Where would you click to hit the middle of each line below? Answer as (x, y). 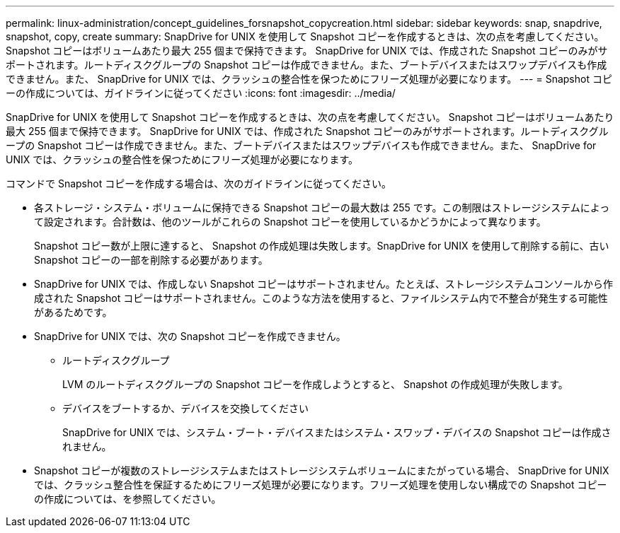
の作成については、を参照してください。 (128, 499)
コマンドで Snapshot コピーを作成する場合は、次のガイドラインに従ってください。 (199, 183)
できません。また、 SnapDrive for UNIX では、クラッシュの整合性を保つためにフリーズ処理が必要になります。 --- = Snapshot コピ (309, 79)
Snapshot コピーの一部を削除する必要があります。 (151, 260)
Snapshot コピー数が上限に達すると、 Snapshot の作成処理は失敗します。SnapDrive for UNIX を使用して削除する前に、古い (322, 246)
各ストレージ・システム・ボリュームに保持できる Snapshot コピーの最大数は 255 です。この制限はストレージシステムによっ (322, 207)
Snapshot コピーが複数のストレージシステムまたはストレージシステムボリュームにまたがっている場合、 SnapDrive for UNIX (322, 470)
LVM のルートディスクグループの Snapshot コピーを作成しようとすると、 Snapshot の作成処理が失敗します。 (315, 384)
